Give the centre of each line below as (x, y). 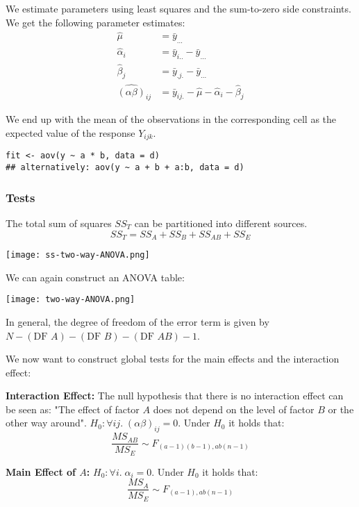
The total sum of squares (59, 223)
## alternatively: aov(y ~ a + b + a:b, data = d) (125, 168)
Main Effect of (41, 471)
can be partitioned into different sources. (221, 223)
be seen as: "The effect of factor (73, 409)
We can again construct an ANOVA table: (95, 277)
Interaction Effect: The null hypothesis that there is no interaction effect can (175, 396)
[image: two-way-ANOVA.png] (70, 300)
